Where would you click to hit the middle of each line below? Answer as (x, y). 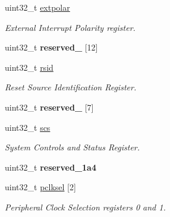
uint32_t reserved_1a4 (51, 167)
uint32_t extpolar (37, 7)
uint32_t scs (28, 127)
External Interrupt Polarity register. (70, 27)
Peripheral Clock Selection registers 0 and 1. (85, 207)
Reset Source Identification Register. (71, 87)
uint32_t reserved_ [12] (51, 47)
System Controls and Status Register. (73, 147)
